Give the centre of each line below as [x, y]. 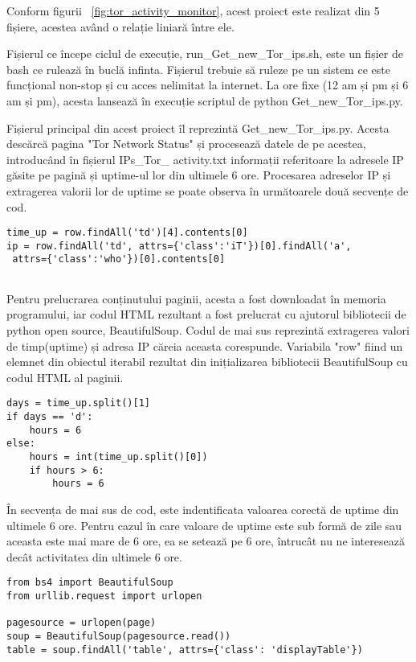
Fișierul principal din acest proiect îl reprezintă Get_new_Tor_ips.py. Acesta [198, 127]
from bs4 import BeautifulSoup [90, 583]
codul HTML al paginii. [65, 377]
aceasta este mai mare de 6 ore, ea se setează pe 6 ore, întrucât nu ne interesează [206, 541]
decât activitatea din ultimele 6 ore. [94, 556]
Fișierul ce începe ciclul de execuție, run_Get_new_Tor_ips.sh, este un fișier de [205, 53]
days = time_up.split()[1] [78, 403]
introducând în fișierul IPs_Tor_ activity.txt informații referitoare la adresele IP [205, 159]
